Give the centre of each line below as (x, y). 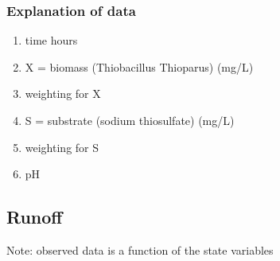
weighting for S (62, 147)
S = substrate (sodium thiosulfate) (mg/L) (130, 120)
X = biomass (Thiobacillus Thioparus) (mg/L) (139, 66)
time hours (51, 40)
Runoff (35, 217)
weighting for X (63, 93)
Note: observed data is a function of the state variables (140, 249)
